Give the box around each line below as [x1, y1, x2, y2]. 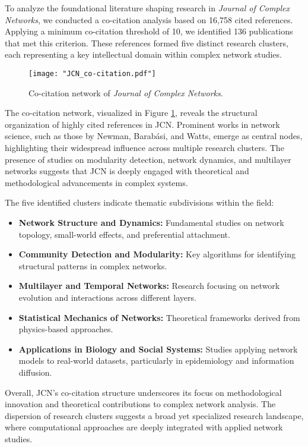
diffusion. [18, 366, 52, 378]
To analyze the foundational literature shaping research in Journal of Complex [5, 2, 290, 14]
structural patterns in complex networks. [18, 259, 167, 272]
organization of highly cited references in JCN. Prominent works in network [5, 118, 280, 130]
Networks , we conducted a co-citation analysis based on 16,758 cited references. [5, 13, 293, 26]
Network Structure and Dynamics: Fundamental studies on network [18, 216, 284, 228]
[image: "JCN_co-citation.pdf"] [28, 69, 156, 78]
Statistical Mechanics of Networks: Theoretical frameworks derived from [18, 311, 300, 323]
